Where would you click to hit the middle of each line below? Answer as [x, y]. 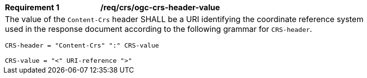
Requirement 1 [32, 7]
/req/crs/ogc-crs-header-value [160, 7]
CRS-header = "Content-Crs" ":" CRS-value [82, 45]
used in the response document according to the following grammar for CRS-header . [159, 29]
